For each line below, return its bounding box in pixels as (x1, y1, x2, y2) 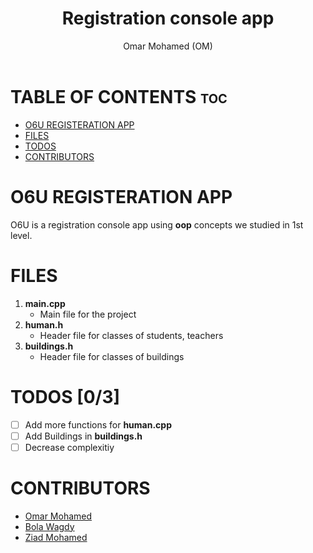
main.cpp (24, 297, 66, 309)
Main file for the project (39, 308, 137, 320)
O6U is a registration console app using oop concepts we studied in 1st (10, 218, 304, 231)
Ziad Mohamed (24, 531, 88, 543)
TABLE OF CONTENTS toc (10, 85, 228, 108)
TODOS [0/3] (10, 385, 121, 408)
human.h (24, 318, 64, 331)
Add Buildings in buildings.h (24, 430, 143, 442)
